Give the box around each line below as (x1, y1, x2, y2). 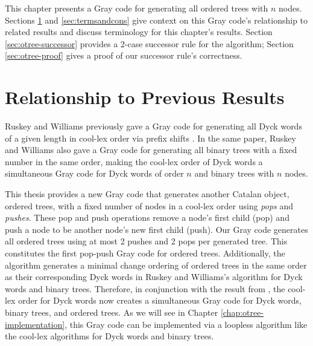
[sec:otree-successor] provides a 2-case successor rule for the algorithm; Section (5, 37, 294, 50)
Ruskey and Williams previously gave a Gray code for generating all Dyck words (5, 120, 302, 132)
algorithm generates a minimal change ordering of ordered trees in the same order (5, 258, 307, 271)
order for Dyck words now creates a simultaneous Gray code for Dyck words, (18, 294, 302, 307)
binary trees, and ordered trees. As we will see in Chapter (5, 306, 218, 318)
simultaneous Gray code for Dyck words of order (5, 167, 184, 180)
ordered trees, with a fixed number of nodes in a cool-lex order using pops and (5, 199, 294, 212)
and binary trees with (194, 167, 274, 180)
